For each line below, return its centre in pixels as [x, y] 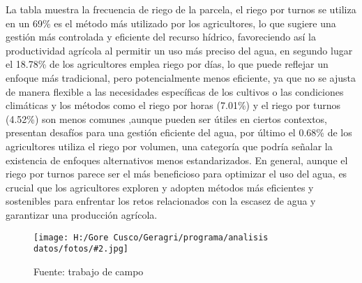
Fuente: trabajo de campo [89, 271]
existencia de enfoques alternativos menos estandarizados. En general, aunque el [177, 160]
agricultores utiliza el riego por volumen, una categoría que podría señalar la [169, 146]
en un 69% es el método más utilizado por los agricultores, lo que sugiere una [171, 23]
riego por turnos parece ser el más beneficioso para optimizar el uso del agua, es [176, 174]
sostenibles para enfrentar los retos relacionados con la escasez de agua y [161, 201]
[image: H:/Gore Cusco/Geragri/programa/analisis [151, 237]
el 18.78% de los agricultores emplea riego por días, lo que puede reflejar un [167, 64]
